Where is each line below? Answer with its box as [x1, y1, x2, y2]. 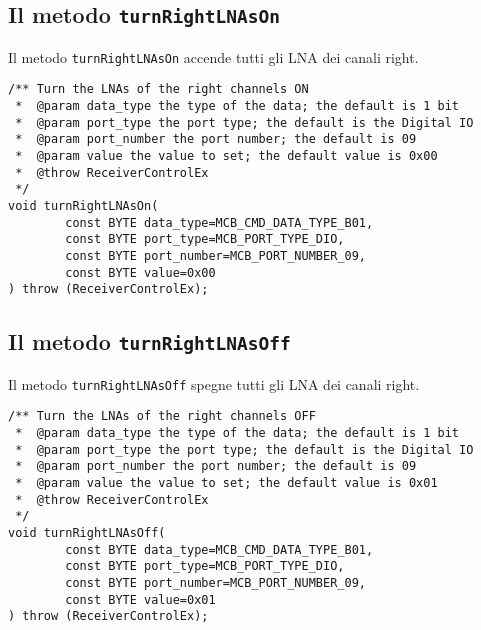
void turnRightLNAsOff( [8, 526, 166, 540]
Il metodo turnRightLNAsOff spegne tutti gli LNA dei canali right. [8, 373, 420, 394]
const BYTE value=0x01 [65, 592, 216, 607]
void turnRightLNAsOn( [8, 199, 159, 214]
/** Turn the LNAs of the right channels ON [8, 82, 309, 97]
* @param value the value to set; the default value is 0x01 [15, 476, 438, 491]
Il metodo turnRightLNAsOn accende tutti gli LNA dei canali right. [8, 46, 419, 67]
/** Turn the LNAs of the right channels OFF [8, 409, 316, 424]
